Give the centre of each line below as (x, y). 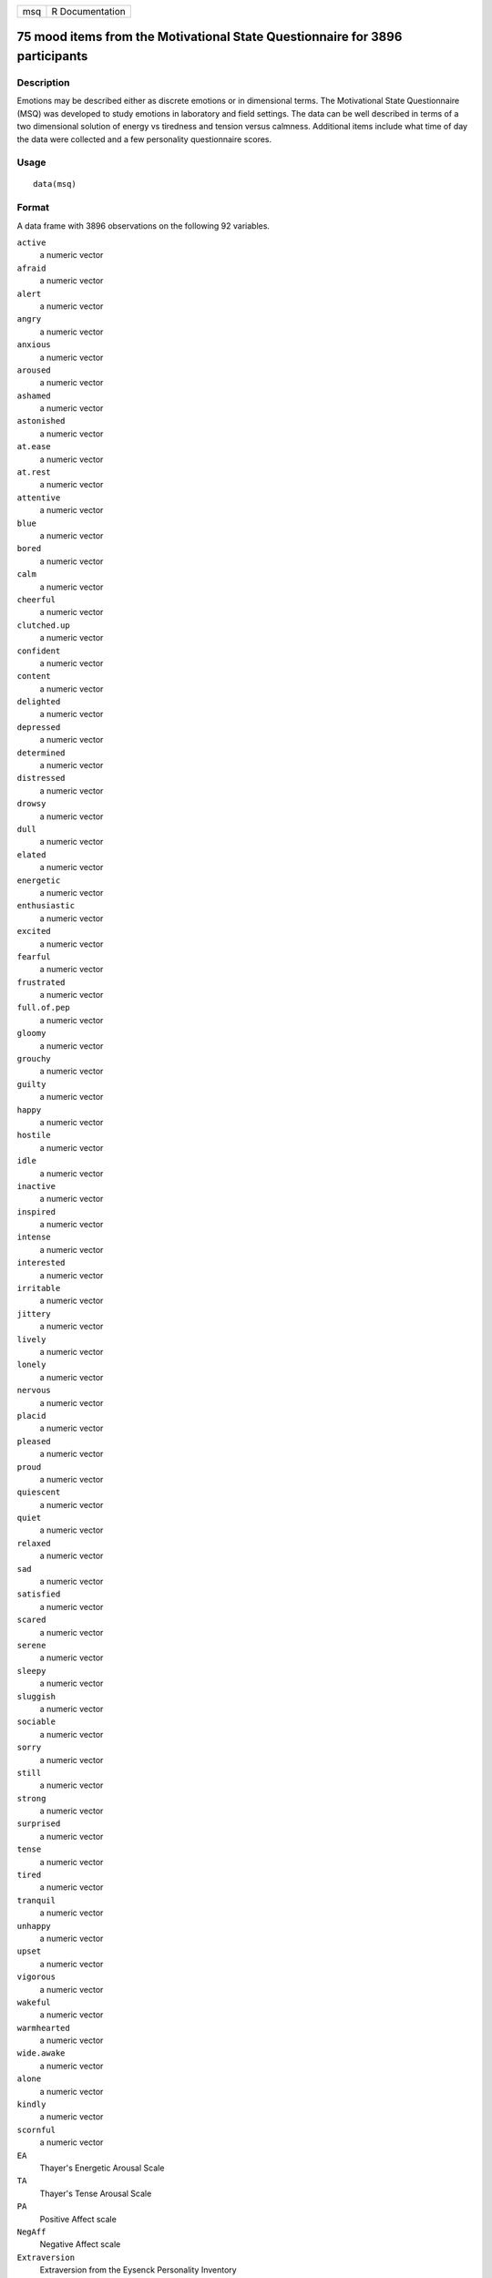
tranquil (36, 1900)
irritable (39, 1288)
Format (33, 208)
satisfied (39, 1594)
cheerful (36, 600)
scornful (36, 2129)
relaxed (34, 1543)
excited (34, 931)
